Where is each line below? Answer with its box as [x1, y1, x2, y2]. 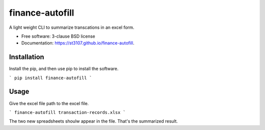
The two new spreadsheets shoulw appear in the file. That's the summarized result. [9, 118, 178, 124]
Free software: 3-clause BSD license [21, 33, 95, 39]
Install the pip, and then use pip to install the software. [9, 66, 119, 72]
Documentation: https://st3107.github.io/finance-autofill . [21, 40, 134, 46]
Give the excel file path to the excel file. [9, 100, 89, 106]
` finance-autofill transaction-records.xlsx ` [9, 109, 126, 115]
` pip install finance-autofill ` [9, 75, 92, 81]
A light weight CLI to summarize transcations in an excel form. [9, 24, 134, 30]
